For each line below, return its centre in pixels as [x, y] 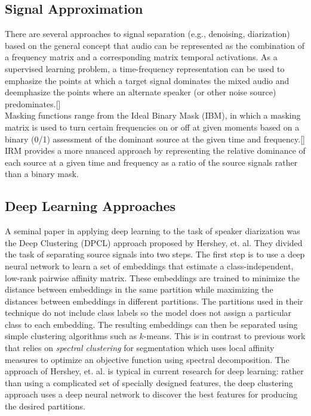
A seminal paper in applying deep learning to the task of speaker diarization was [153, 231]
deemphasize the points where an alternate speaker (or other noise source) [141, 92]
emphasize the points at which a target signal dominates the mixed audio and [147, 80]
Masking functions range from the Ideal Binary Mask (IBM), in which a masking [153, 115]
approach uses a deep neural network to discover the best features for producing [151, 394]
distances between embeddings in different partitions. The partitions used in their [154, 301]
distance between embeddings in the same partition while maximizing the [139, 289]
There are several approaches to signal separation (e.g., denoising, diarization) [147, 34]
